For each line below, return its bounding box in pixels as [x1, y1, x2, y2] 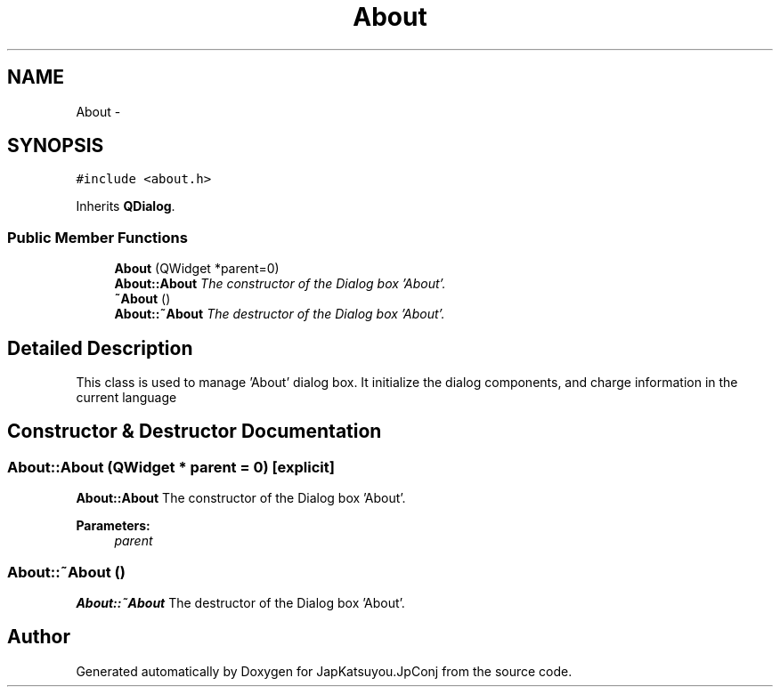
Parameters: [76, 518, 150, 534]
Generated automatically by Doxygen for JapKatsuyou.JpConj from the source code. [76, 663, 573, 679]
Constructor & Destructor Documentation [7, 420, 382, 443]
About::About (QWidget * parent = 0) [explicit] [7, 457, 335, 476]
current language [76, 390, 177, 406]
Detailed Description [7, 336, 193, 359]
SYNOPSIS [7, 134, 104, 157]
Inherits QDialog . [76, 198, 175, 214]
